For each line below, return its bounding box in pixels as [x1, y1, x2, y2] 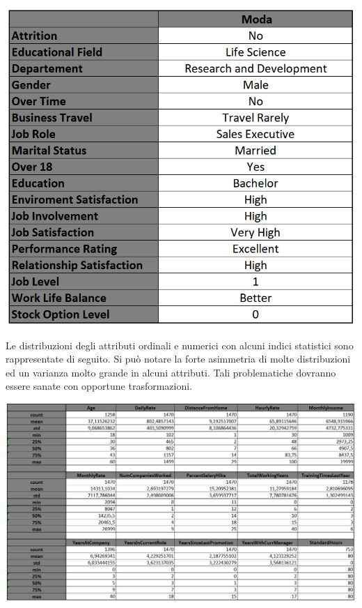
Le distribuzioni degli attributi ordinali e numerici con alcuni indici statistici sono [6, 337, 354, 352]
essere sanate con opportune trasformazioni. [6, 379, 193, 393]
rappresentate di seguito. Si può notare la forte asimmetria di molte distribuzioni [6, 351, 351, 366]
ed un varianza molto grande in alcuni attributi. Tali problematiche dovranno [6, 365, 336, 379]
